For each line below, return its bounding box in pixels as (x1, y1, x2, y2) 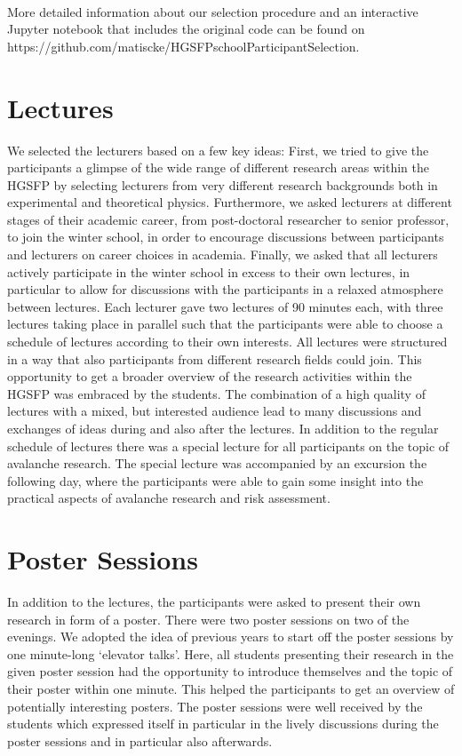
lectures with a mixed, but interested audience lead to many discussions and (7, 402, 422, 420)
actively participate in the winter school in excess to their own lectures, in (7, 262, 410, 281)
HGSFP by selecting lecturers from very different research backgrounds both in (7, 175, 438, 194)
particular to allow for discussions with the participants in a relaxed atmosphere (7, 280, 443, 298)
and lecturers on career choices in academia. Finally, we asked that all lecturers (7, 245, 438, 264)
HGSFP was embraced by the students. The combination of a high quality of (7, 384, 426, 402)
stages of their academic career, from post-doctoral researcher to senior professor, (7, 210, 450, 228)
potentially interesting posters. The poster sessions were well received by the (7, 696, 423, 715)
